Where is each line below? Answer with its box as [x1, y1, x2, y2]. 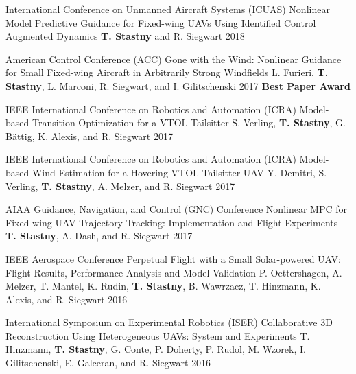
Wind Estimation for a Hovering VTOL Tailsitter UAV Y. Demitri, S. [32, 165, 327, 179]
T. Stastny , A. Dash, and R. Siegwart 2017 [5, 229, 193, 243]
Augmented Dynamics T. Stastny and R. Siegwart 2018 [5, 29, 245, 43]
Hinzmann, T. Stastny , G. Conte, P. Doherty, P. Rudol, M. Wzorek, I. [5, 342, 306, 356]
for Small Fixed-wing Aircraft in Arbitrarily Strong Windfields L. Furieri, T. [5, 65, 329, 80]
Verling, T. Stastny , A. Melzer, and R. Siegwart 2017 [5, 178, 235, 193]
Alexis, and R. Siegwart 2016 [5, 292, 128, 306]
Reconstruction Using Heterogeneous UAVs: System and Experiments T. [5, 328, 310, 342]
